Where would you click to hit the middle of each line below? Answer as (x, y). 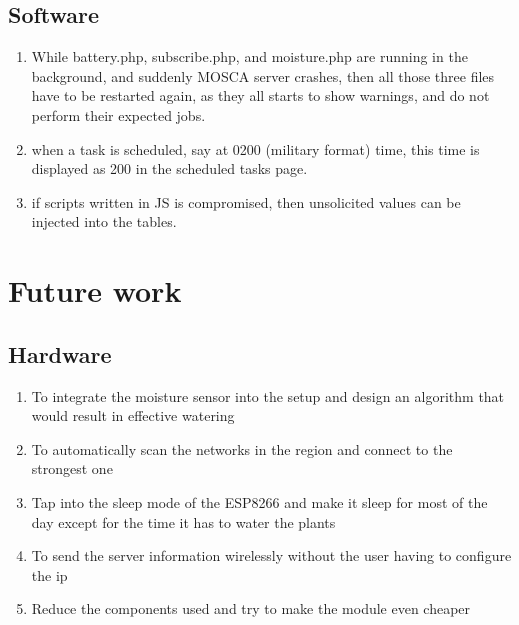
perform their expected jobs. (118, 114)
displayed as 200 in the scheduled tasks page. (169, 168)
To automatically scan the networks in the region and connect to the (242, 448)
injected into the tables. (104, 221)
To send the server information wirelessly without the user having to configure (271, 555)
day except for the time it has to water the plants (183, 521)
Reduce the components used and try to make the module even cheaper (251, 608)
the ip (49, 574)
